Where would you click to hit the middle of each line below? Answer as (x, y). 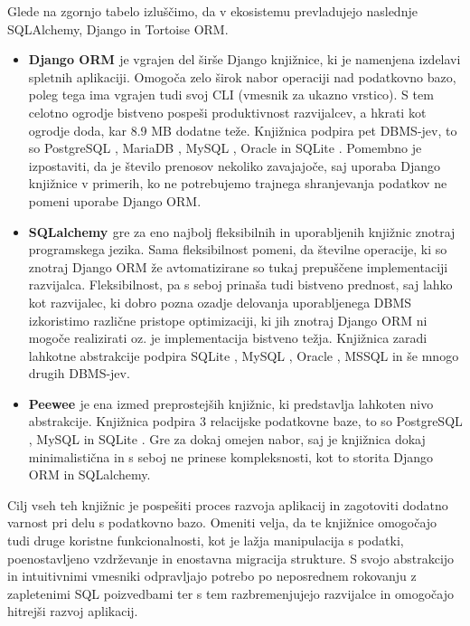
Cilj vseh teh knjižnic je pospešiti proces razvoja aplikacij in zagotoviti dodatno (228, 504)
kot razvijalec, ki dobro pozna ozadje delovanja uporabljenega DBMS (220, 302)
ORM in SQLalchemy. (89, 474)
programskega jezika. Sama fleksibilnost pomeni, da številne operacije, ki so (238, 249)
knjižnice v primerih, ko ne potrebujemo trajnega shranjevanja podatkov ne (238, 183)
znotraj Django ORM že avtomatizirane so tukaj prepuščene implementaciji (238, 266)
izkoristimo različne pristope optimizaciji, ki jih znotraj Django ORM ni (228, 320)
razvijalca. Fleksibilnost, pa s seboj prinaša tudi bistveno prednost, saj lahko (240, 285)
